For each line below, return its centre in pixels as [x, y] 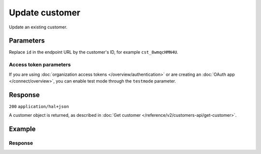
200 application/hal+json [39, 106]
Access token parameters [40, 65]
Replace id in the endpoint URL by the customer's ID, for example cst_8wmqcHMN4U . [94, 52]
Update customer [45, 13]
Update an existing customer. [38, 27]
